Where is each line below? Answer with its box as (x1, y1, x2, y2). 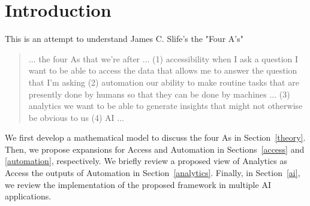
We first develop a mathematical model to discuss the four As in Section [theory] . (5, 131, 306, 144)
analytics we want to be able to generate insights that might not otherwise (28, 99, 303, 112)
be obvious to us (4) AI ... (28, 111, 125, 123)
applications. (5, 190, 52, 202)
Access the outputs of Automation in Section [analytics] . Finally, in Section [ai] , (5, 166, 300, 179)
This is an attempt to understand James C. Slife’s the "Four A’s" (5, 32, 243, 45)
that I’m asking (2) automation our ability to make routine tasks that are (28, 75, 299, 88)
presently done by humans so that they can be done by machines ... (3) (28, 87, 290, 100)
